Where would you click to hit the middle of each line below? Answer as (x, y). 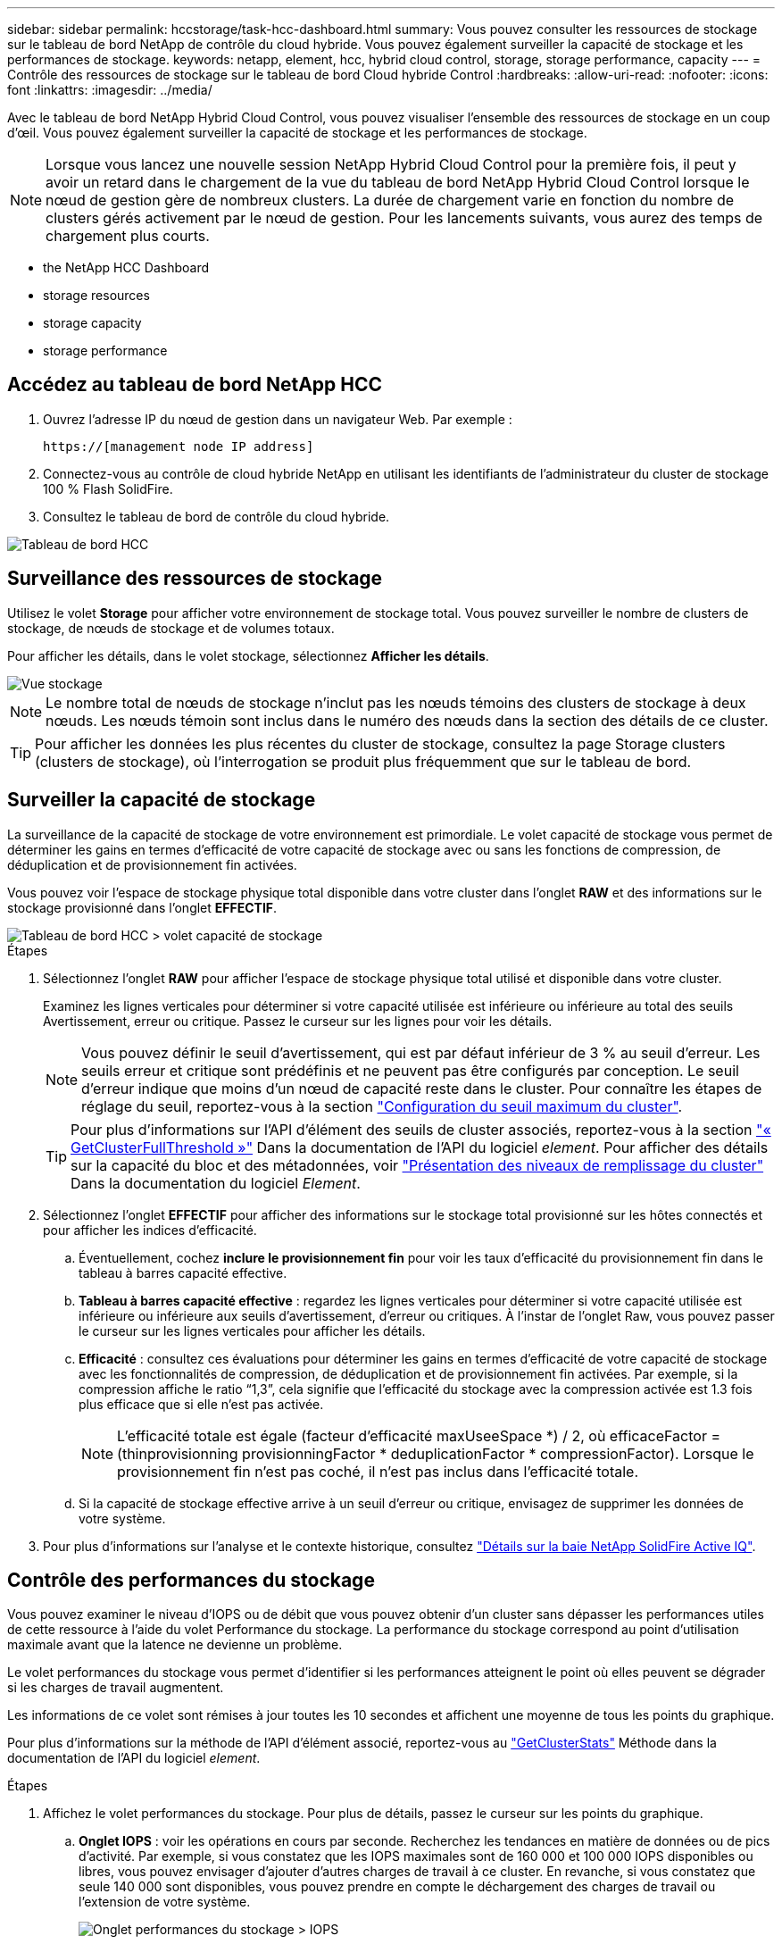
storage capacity (92, 323)
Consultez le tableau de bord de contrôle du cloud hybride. (216, 516)
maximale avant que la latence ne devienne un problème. (175, 1645)
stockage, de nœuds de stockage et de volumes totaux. (171, 628)
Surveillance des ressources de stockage (195, 579)
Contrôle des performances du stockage (191, 1580)
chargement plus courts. (128, 236)
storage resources (96, 295)
